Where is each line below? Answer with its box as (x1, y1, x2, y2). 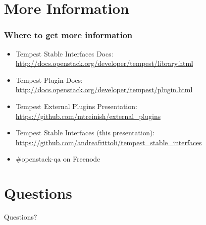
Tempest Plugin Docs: (15, 74, 83, 85)
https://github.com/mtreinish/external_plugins (15, 111, 161, 121)
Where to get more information (4, 29, 133, 41)
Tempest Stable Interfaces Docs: (15, 48, 113, 58)
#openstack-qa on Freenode (15, 154, 101, 164)
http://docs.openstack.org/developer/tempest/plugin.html (15, 84, 193, 95)
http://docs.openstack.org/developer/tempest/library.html (15, 58, 194, 68)
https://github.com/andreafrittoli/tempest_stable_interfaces (15, 137, 202, 147)
